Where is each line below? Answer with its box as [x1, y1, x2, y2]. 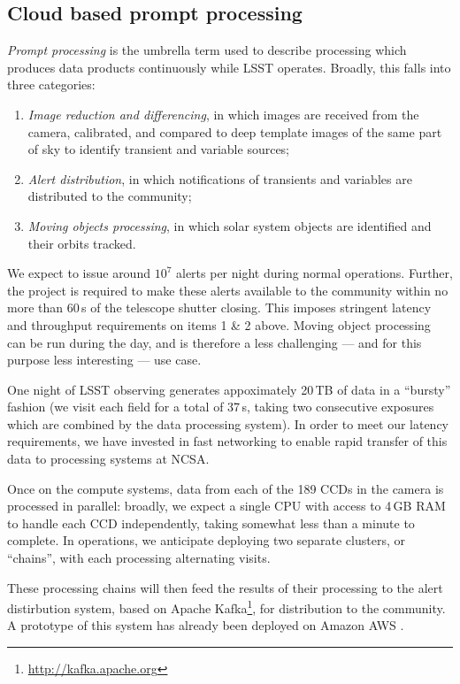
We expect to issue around [7, 264, 150, 282]
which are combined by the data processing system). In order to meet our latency [7, 414, 449, 433]
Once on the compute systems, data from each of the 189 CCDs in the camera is [7, 479, 444, 497]
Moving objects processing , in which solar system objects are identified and [27, 216, 432, 234]
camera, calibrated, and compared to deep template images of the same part [27, 122, 442, 141]
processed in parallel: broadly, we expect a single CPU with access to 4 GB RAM [7, 496, 446, 515]
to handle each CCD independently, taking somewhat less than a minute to [7, 513, 415, 532]
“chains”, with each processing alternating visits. [7, 549, 271, 567]
